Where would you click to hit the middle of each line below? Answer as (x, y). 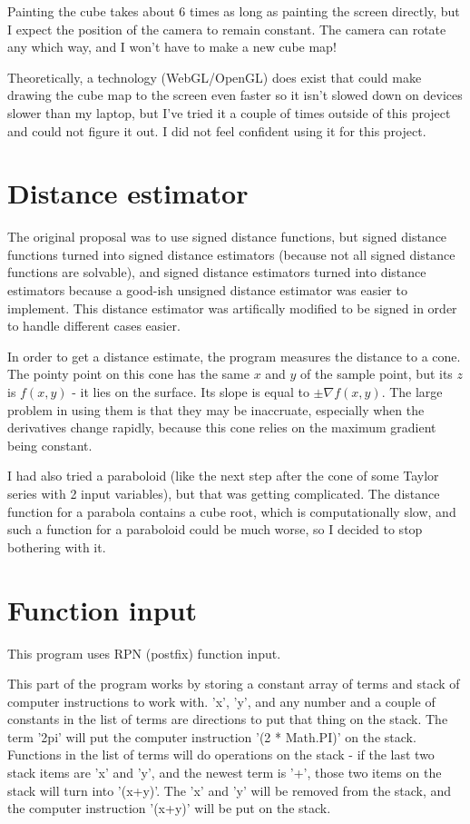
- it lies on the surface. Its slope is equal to (191, 392)
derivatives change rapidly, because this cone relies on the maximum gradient (222, 427)
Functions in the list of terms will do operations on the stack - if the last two (221, 755)
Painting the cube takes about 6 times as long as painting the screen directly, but (234, 11)
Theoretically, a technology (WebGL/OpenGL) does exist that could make (215, 77)
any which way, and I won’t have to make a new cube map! (172, 47)
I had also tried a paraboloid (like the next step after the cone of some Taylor (223, 476)
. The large (412, 392)
